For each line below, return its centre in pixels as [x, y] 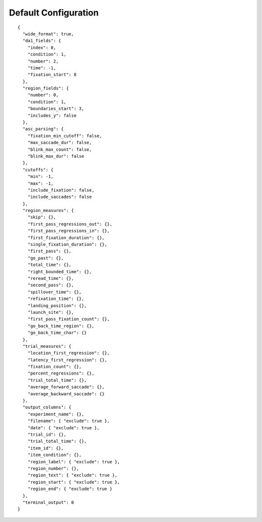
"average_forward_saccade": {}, [66, 387]
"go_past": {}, [46, 258]
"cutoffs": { [38, 170]
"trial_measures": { [47, 346]
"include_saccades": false [60, 197]
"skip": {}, [42, 217]
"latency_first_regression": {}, [67, 360]
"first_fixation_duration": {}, [66, 237]
